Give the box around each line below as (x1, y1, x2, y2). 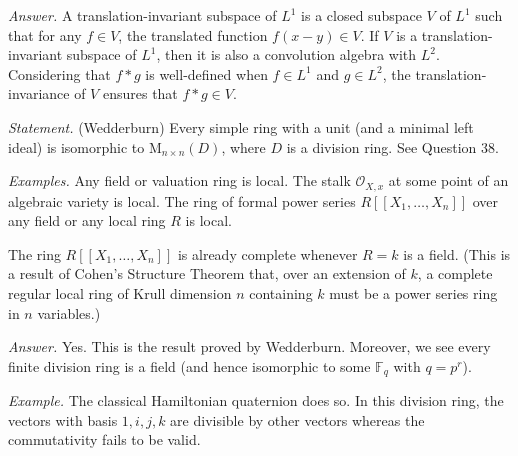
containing (249, 282, 313, 303)
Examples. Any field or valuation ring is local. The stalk (8, 170, 351, 191)
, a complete (417, 263, 493, 284)
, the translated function (118, 24, 268, 45)
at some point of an (388, 170, 509, 191)
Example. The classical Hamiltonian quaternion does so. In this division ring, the (8, 390, 504, 411)
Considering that (8, 63, 111, 84)
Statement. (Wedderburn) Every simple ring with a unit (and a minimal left (8, 116, 474, 137)
